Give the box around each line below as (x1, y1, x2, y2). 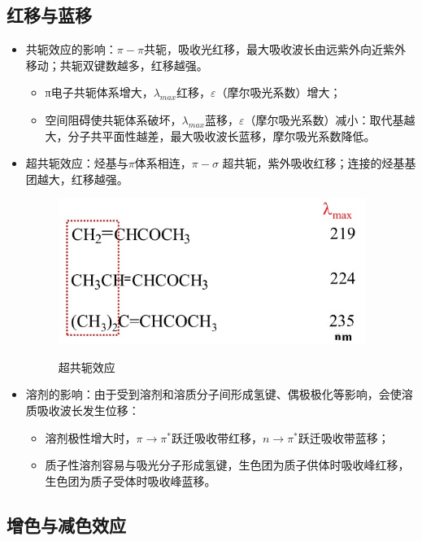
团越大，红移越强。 (25, 170, 128, 187)
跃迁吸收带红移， (171, 429, 263, 446)
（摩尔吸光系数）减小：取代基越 (244, 111, 415, 128)
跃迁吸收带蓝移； (298, 429, 389, 446)
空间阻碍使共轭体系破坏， (45, 111, 182, 128)
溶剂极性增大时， (45, 429, 137, 446)
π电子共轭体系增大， (45, 84, 154, 101)
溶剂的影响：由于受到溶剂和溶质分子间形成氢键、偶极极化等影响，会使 (25, 386, 402, 403)
